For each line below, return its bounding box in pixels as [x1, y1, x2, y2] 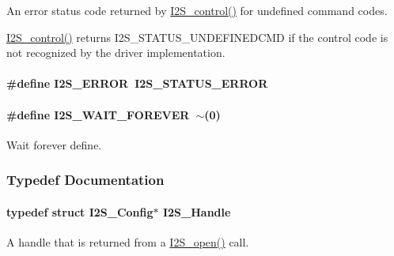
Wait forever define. [6, 136, 102, 152]
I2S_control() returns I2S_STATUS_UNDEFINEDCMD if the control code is [6, 28, 388, 45]
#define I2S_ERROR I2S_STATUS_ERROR [6, 75, 268, 92]
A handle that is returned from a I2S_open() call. [6, 234, 249, 250]
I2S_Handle [162, 203, 231, 220]
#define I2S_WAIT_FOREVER [6, 106, 190, 122]
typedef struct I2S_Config [6, 203, 153, 220]
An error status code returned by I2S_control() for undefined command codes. [6, 2, 388, 18]
